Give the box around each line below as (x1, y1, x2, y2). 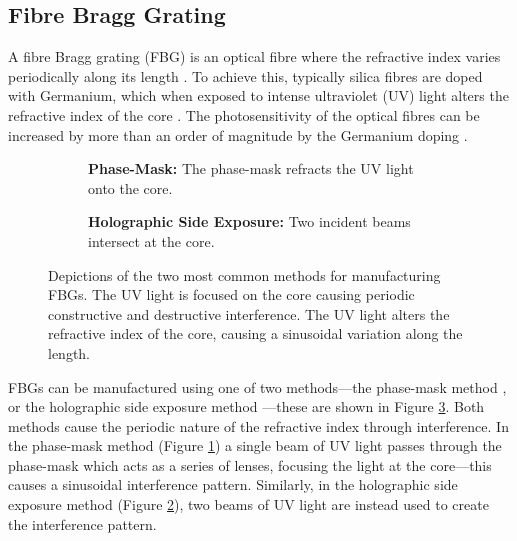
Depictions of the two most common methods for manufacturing (48, 264, 441, 285)
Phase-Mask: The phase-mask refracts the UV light (88, 158, 414, 179)
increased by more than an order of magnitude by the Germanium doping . (8, 124, 468, 145)
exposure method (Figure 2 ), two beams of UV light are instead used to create (8, 494, 489, 515)
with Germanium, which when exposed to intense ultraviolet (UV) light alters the (8, 85, 509, 106)
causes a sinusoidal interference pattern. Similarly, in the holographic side (8, 474, 458, 495)
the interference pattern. (8, 513, 157, 534)
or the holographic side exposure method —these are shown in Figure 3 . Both (8, 396, 485, 417)
